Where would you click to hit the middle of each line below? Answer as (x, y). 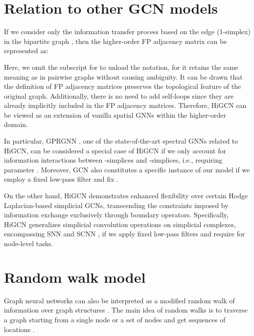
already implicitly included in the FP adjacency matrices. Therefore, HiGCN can (125, 105)
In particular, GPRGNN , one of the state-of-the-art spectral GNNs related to (121, 141)
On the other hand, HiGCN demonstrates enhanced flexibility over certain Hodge (126, 196)
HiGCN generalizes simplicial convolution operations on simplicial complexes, (120, 224)
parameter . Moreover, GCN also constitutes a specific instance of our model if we (127, 169)
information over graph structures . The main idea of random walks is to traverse (126, 310)
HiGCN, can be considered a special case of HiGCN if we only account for (115, 150)
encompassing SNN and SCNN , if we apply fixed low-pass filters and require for (125, 234)
